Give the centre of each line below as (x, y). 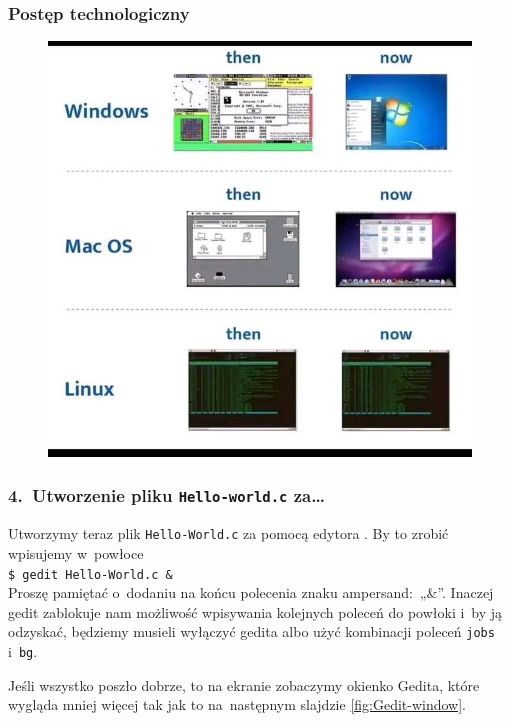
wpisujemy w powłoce (76, 553)
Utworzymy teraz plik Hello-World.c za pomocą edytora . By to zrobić (228, 533)
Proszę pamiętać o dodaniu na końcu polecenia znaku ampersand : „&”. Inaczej (251, 592)
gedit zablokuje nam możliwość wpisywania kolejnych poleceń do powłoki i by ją (255, 611)
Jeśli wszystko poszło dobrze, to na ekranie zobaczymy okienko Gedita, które (244, 684)
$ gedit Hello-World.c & (90, 574)
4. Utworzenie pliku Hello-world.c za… (166, 495)
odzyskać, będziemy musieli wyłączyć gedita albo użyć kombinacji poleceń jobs (251, 631)
